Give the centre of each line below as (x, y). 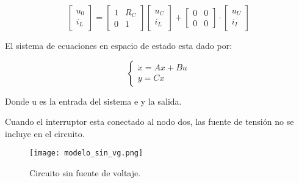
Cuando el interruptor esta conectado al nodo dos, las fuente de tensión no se (149, 121)
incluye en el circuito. (45, 133)
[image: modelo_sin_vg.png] (86, 153)
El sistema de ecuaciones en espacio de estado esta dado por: (119, 45)
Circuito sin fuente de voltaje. (85, 173)
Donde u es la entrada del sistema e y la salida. (93, 101)
